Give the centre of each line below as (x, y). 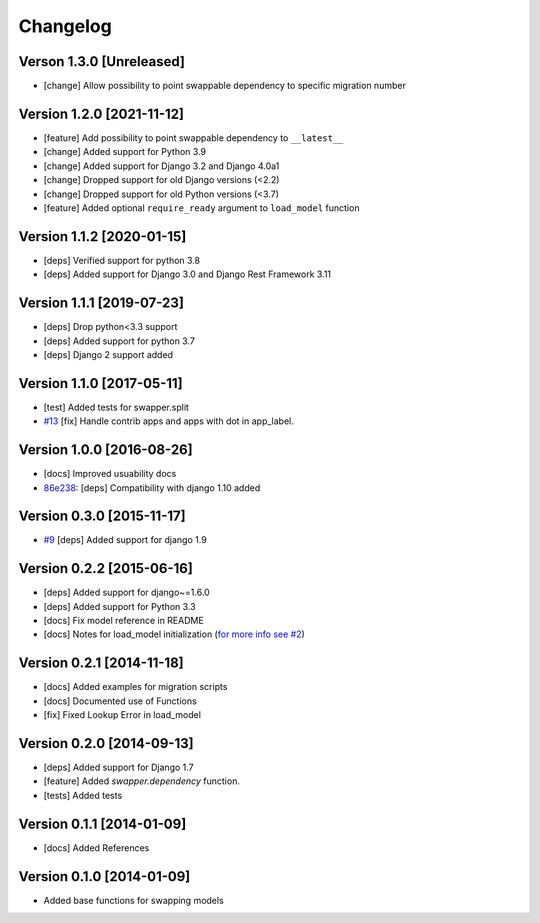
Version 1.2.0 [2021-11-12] (101, 113)
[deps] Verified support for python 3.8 (121, 260)
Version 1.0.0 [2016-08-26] (106, 450)
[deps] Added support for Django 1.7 (118, 767)
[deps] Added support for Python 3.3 (119, 606)
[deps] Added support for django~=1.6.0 (126, 592)
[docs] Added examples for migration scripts (135, 687)
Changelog (65, 26)
